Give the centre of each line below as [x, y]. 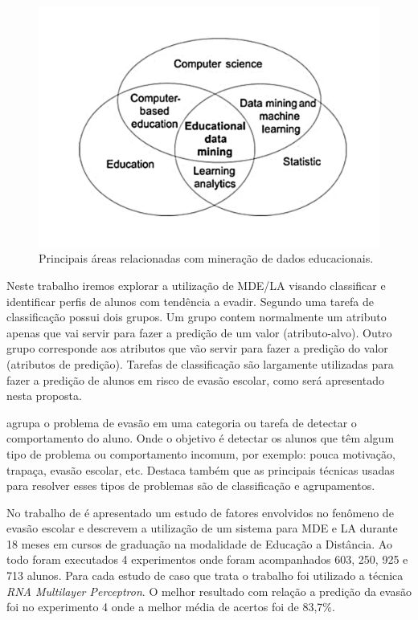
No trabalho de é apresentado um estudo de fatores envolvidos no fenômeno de [200, 512]
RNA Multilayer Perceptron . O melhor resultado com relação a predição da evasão [209, 591]
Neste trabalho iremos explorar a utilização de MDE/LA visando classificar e [196, 285]
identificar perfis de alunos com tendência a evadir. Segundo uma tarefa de [190, 301]
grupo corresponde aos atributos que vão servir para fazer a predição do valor [197, 348]
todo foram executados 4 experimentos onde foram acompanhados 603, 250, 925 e [207, 559]
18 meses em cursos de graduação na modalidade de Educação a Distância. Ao [199, 543]
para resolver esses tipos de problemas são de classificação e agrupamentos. [191, 485]
